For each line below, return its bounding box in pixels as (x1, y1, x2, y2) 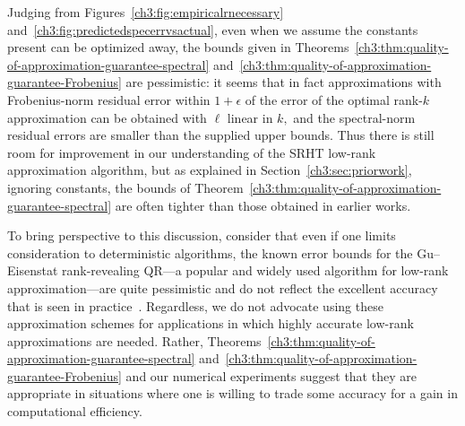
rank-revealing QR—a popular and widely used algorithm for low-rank (62, 261, 449, 280)
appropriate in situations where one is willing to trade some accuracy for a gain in (7, 384, 458, 403)
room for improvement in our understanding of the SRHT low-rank (7, 143, 376, 161)
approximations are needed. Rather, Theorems (7, 331, 262, 350)
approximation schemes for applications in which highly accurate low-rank (7, 314, 414, 333)
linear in (227, 108, 273, 126)
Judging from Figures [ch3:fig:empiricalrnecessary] (7, 3, 284, 21)
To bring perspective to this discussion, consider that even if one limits (7, 226, 396, 245)
